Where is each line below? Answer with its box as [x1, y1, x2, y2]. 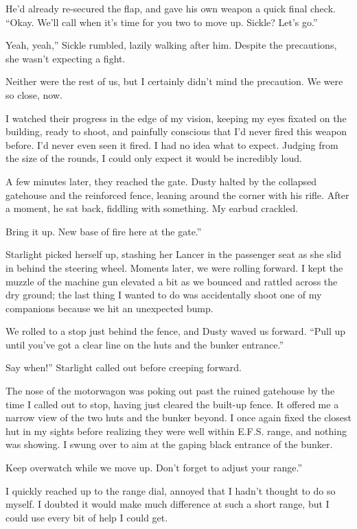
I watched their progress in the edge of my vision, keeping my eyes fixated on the [5, 110, 347, 125]
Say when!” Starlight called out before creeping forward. [5, 360, 242, 375]
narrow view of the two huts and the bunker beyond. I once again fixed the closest [5, 410, 352, 425]
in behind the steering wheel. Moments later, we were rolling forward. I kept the [5, 260, 343, 274]
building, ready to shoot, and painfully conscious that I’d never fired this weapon [5, 124, 347, 139]
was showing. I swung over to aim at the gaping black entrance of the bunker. [5, 437, 333, 451]
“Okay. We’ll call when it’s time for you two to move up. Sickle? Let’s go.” [5, 14, 318, 29]
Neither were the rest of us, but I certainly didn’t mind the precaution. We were [5, 74, 343, 89]
